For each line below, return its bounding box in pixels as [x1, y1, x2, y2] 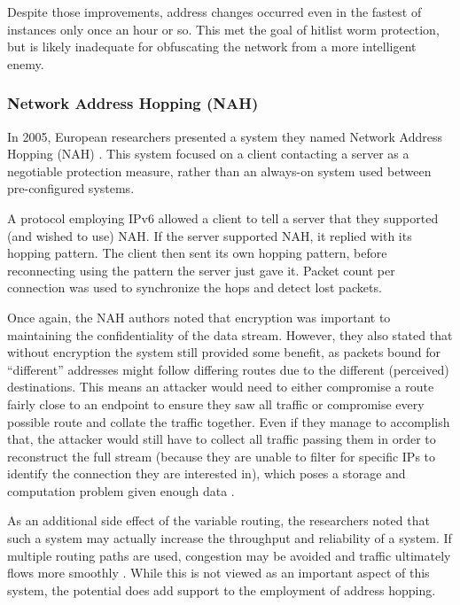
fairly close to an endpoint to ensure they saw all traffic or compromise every [7, 394, 425, 413]
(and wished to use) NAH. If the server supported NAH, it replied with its [7, 226, 412, 244]
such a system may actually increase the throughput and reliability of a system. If [7, 529, 452, 547]
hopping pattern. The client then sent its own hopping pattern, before [7, 244, 387, 262]
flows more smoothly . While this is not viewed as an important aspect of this [7, 563, 430, 582]
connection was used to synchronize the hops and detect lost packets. [7, 278, 382, 297]
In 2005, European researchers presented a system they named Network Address [7, 127, 442, 145]
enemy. [7, 54, 44, 73]
